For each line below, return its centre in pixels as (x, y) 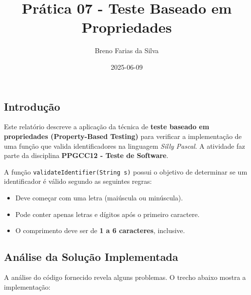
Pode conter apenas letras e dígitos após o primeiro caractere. (107, 214)
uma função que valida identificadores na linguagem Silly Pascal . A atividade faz (125, 146)
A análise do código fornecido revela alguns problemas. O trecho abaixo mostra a (125, 277)
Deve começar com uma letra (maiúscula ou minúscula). (99, 197)
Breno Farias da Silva (127, 50)
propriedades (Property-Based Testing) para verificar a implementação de (123, 136)
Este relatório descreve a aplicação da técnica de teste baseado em (107, 127)
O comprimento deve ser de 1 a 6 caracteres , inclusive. (100, 230)
